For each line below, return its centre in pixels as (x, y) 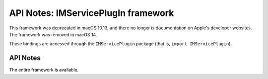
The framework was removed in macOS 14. (53, 34)
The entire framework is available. (44, 70)
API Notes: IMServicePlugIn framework (92, 13)
